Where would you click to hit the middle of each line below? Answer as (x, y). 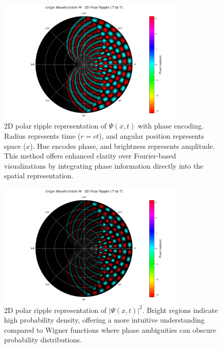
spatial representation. (39, 176)
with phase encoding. (171, 126)
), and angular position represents (151, 136)
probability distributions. (43, 340)
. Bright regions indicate (180, 310)
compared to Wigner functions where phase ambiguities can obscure (110, 329)
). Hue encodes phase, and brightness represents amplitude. (122, 146)
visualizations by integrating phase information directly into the (104, 165)
